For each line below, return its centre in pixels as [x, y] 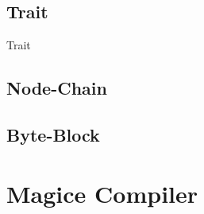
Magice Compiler [102, 193]
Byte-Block [53, 134]
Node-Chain [57, 88]
